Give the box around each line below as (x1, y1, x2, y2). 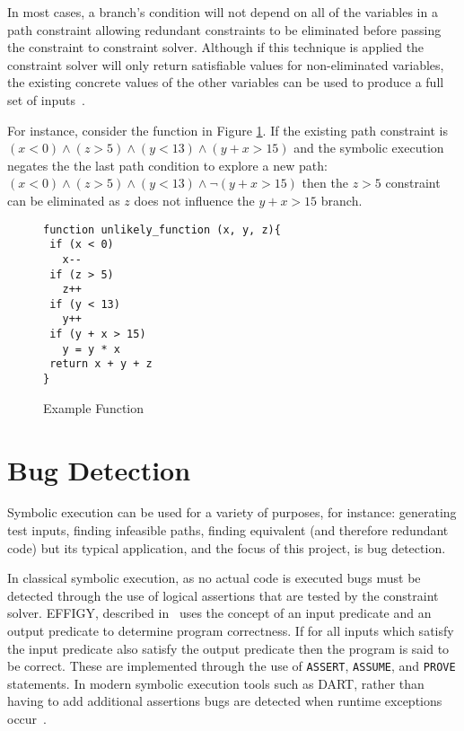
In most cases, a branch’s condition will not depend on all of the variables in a (7, 3, 438, 21)
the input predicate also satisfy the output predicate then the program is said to (7, 639, 450, 657)
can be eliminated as (7, 190, 120, 209)
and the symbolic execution (293, 138, 444, 157)
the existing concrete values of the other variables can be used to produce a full (7, 73, 444, 92)
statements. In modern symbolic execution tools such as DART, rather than (7, 674, 425, 692)
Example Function (43, 398, 144, 417)
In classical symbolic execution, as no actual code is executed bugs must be (7, 568, 421, 587)
